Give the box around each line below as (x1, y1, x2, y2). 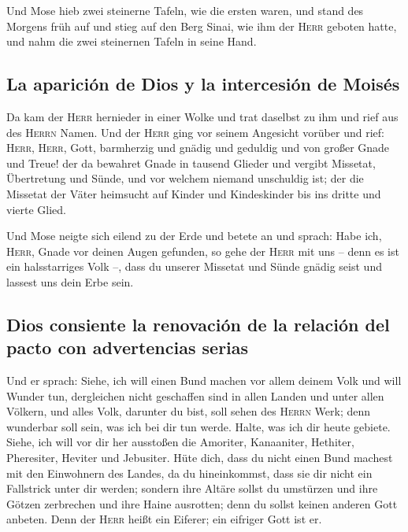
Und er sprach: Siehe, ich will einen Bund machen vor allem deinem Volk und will (6, 372, 402, 389)
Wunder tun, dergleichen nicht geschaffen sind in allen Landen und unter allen (6, 387, 384, 404)
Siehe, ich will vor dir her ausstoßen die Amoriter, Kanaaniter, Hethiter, (6, 434, 354, 450)
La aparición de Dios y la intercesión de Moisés (6, 72, 400, 96)
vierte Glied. (6, 201, 66, 217)
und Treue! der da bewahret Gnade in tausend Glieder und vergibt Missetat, (6, 154, 376, 171)
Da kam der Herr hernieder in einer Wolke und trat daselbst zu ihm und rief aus (6, 108, 399, 124)
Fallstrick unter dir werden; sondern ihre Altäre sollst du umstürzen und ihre (6, 480, 378, 497)
